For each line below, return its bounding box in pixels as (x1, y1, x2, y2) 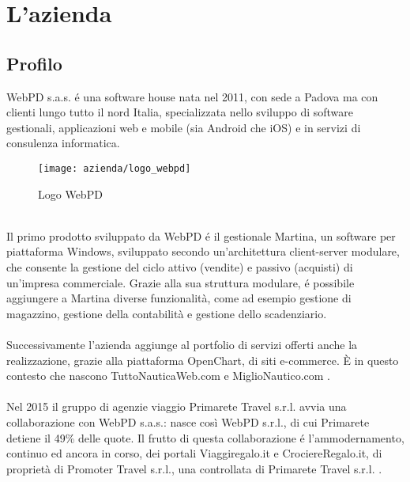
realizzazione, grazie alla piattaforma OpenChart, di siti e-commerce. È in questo (6, 351, 399, 368)
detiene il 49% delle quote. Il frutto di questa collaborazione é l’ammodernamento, (6, 429, 404, 446)
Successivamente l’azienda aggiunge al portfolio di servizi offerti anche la (6, 336, 358, 352)
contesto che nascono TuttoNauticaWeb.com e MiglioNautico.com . (6, 367, 331, 384)
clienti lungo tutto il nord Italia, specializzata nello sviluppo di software (6, 104, 354, 120)
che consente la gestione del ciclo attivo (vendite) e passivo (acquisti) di (6, 258, 353, 275)
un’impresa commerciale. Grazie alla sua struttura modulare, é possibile (6, 274, 355, 290)
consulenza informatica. (6, 135, 120, 151)
